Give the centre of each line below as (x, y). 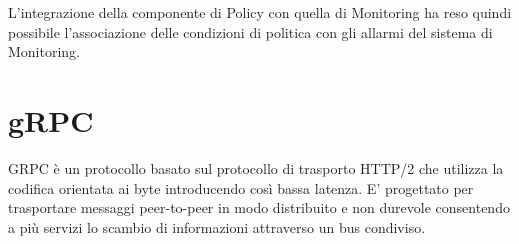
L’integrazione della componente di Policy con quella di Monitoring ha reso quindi (260, 12)
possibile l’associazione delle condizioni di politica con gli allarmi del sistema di (250, 31)
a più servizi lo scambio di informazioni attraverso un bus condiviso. (217, 226)
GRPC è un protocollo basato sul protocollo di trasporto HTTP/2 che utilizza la (256, 167)
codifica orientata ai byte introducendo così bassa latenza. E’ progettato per (241, 187)
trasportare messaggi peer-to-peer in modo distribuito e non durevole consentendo (259, 207)
